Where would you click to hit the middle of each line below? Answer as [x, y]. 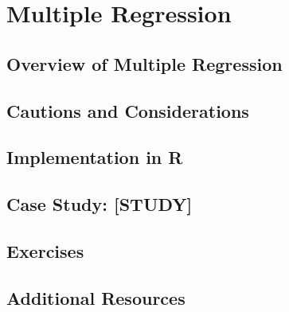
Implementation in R [95, 157]
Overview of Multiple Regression [144, 63]
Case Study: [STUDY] [100, 204]
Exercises [45, 250]
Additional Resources [96, 297]
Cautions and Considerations [128, 110]
